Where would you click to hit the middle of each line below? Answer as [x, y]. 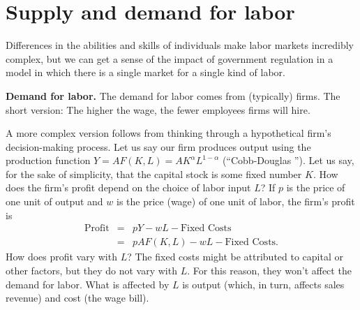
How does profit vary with [61, 257]
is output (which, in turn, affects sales [263, 284]
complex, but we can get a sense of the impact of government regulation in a [170, 58]
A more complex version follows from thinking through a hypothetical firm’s [168, 133]
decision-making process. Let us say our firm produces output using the [158, 146]
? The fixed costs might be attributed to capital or [235, 257]
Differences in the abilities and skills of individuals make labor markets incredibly [180, 45]
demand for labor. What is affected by [88, 284]
